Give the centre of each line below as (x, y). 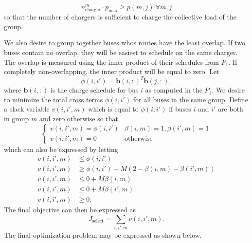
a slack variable (27, 109)
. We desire (228, 90)
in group (17, 118)
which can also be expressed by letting (61, 149)
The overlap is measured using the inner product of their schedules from (112, 62)
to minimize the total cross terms (54, 99)
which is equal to (113, 109)
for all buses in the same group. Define (190, 99)
